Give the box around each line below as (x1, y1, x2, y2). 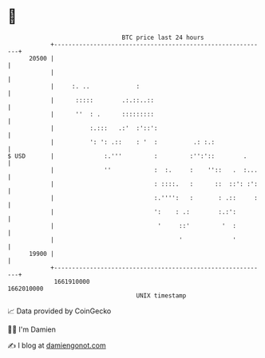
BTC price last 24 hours (121, 33, 204, 41)
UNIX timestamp (136, 291, 187, 300)
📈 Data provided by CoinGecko (7, 306, 112, 316)
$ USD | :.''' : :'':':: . (7, 151, 247, 160)
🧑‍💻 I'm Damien (7, 325, 57, 334)
